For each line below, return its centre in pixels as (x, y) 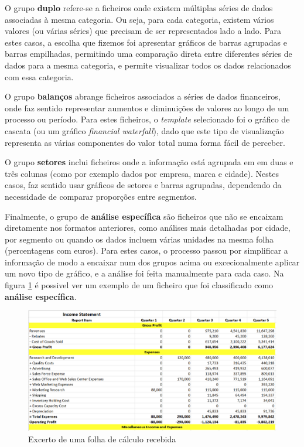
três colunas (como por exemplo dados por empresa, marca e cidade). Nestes (142, 173)
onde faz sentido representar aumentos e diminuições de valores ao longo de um (147, 108)
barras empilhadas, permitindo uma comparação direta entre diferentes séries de (148, 54)
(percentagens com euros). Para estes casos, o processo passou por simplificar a (146, 250)
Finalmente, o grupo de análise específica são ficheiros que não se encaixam (144, 216)
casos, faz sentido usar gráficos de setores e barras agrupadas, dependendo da (143, 185)
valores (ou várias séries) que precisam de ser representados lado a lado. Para (143, 31)
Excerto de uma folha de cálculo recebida (102, 439)
